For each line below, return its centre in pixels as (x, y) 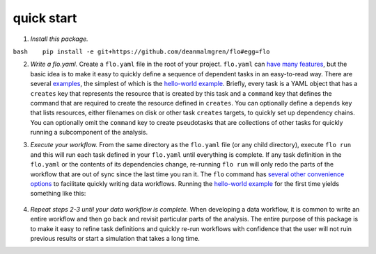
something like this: (58, 194)
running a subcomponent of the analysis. (89, 133)
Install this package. (59, 39)
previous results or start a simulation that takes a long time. (115, 238)
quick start (45, 18)
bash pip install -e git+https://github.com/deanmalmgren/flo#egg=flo (142, 51)
